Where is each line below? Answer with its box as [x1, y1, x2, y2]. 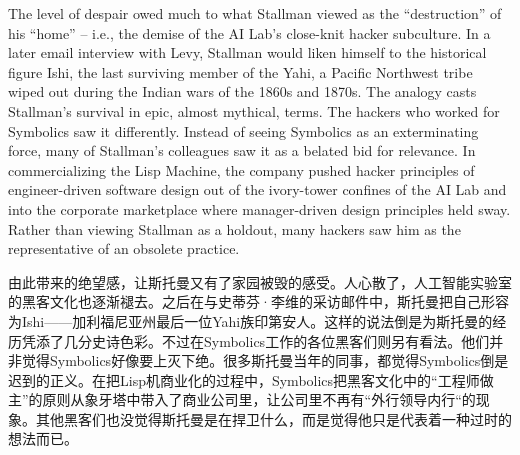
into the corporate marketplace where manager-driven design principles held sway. [8, 198, 511, 219]
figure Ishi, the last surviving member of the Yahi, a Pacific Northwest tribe [8, 61, 473, 82]
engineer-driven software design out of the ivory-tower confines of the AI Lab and [8, 179, 507, 200]
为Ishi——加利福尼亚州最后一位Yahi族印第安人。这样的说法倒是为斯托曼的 [8, 310, 493, 331]
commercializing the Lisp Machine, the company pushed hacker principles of [8, 159, 475, 180]
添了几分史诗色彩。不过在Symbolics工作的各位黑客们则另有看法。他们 [35, 330, 490, 351]
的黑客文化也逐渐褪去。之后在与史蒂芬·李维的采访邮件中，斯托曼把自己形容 [8, 291, 509, 312]
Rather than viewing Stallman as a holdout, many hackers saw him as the [8, 218, 461, 239]
